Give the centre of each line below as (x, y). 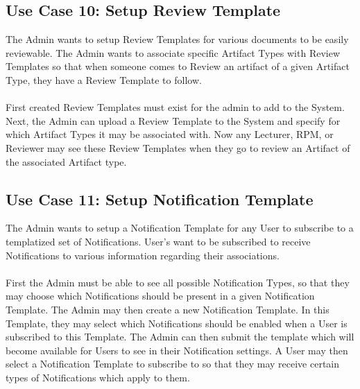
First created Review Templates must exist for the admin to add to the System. (175, 107)
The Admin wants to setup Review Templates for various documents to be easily (177, 39)
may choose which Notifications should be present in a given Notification (160, 296)
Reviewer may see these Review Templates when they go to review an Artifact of (178, 147)
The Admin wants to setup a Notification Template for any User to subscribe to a (180, 228)
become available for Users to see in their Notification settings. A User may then (177, 350)
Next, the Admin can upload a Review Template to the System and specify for (173, 120)
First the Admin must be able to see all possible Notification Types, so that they (178, 282)
